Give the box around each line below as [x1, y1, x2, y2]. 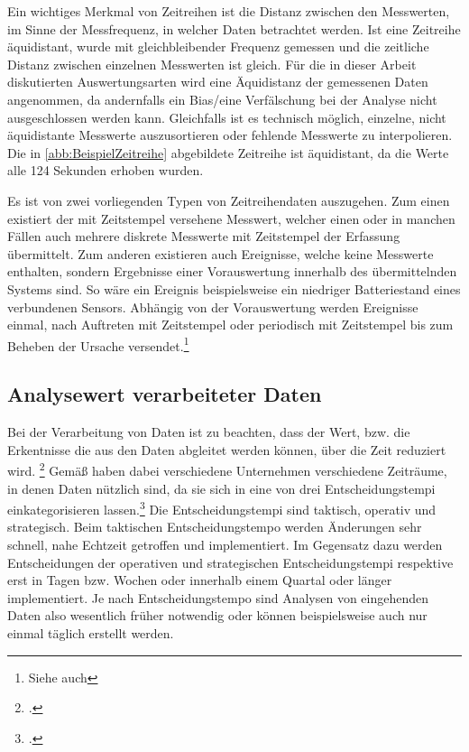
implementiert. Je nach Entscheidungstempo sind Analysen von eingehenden [7, 588, 429, 607]
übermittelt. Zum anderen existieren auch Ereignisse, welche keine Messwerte [7, 244, 434, 263]
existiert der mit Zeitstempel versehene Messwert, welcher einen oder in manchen [7, 209, 455, 227]
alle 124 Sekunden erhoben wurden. [7, 161, 204, 180]
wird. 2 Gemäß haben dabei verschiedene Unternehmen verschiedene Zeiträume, [7, 459, 447, 479]
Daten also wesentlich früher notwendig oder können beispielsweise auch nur [7, 606, 428, 625]
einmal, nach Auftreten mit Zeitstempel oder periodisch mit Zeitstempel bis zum [7, 315, 454, 334]
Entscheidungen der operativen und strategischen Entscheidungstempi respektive [7, 552, 454, 571]
